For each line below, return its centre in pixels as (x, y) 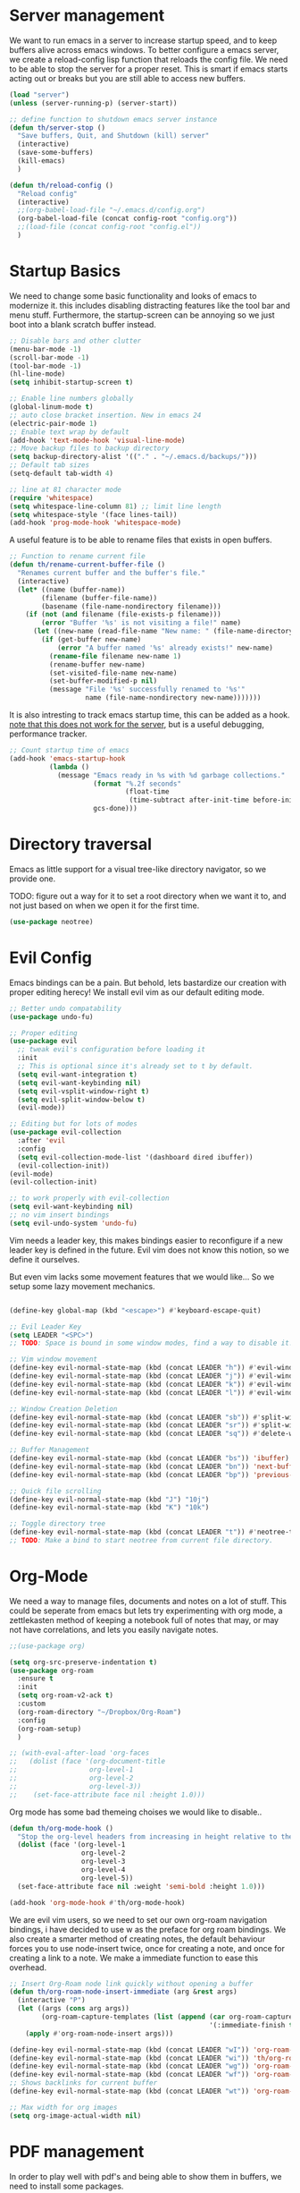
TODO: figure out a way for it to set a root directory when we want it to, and (148, 896)
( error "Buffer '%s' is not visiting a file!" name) (142, 623)
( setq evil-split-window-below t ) (81, 1100)
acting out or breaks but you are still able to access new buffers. (127, 78)
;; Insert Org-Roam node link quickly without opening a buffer (131, 1984)
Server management (87, 16)
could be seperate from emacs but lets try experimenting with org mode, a (146, 1611)
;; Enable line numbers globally (71, 399)
